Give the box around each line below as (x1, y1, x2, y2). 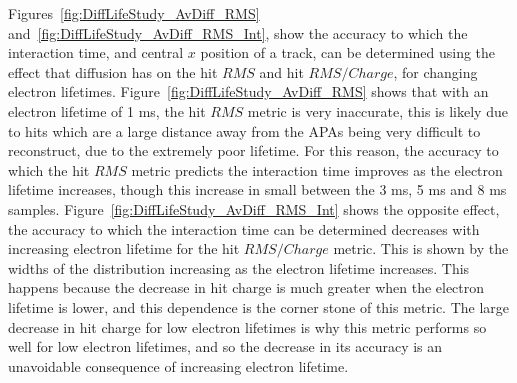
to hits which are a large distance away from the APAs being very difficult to (8, 120, 481, 141)
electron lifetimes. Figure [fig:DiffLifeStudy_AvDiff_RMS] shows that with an (8, 81, 489, 102)
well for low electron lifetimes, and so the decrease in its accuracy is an (8, 336, 443, 357)
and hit (259, 61, 304, 82)
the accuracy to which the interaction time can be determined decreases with (8, 218, 480, 239)
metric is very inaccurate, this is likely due (247, 100, 508, 121)
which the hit (8, 159, 90, 180)
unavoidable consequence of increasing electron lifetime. (8, 355, 349, 376)
